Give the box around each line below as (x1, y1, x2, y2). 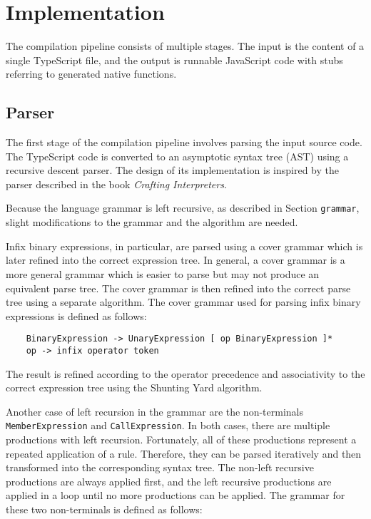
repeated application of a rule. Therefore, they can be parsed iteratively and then (6, 446, 362, 461)
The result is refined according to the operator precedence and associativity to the (6, 366, 365, 381)
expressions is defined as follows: (6, 308, 147, 323)
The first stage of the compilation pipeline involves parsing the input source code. (6, 135, 362, 150)
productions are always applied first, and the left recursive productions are (6, 473, 332, 488)
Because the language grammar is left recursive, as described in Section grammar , (6, 200, 360, 215)
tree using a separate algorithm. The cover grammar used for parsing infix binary (6, 294, 361, 309)
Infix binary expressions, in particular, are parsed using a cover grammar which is (6, 238, 363, 253)
